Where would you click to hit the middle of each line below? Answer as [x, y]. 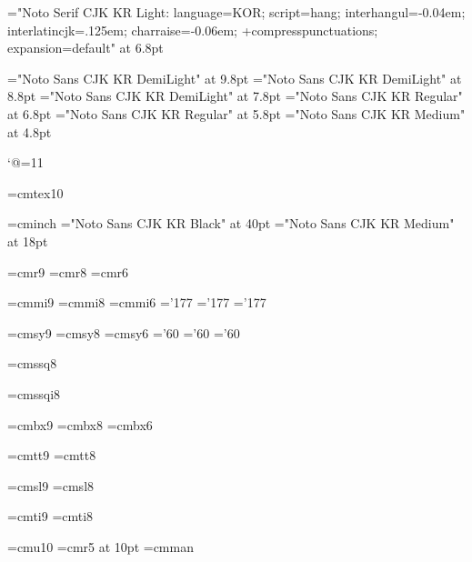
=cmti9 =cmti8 [50, 516]
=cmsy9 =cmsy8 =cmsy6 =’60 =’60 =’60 [124, 332]
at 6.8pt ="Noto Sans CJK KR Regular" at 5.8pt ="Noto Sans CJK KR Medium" [236, 113]
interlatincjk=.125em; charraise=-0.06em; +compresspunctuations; [193, 30]
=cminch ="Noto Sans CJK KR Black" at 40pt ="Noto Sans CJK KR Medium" [231, 223]
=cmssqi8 [34, 393]
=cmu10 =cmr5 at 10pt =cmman [100, 546]
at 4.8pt [30, 131]
